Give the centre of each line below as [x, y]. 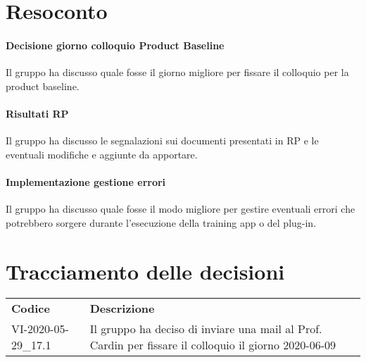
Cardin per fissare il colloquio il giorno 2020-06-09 [213, 345]
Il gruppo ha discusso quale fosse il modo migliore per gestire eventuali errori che [181, 209]
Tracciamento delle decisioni [145, 271]
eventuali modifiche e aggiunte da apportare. [102, 154]
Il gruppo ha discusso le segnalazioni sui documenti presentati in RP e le [162, 141]
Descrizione [122, 308]
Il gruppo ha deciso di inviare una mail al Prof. [206, 329]
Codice [31, 308]
